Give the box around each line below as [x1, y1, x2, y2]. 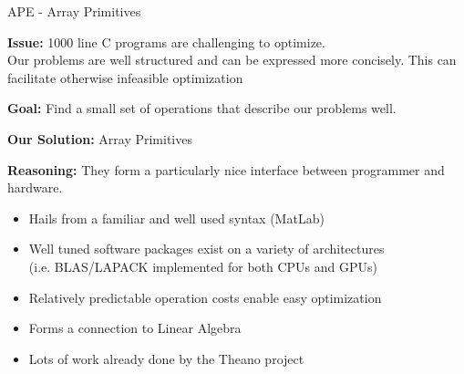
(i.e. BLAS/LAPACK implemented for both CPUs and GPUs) [28, 256, 377, 275]
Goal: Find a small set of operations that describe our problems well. [7, 99, 397, 118]
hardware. [7, 178, 63, 197]
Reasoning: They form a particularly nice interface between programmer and [7, 160, 445, 179]
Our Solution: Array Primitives [7, 129, 192, 148]
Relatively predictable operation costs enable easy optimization [28, 287, 382, 306]
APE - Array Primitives [7, 2, 141, 20]
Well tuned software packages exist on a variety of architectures [28, 239, 385, 258]
